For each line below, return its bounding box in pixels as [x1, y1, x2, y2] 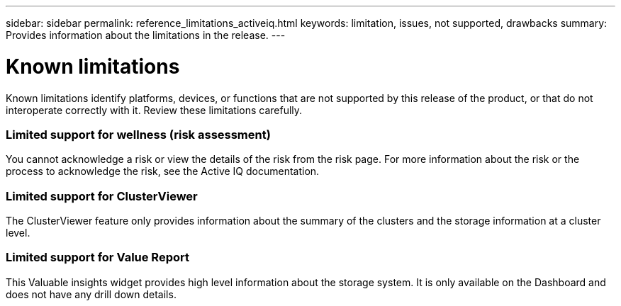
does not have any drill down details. [6, 288, 177, 300]
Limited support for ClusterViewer [6, 188, 198, 203]
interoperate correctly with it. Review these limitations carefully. [6, 103, 303, 116]
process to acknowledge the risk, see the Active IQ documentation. [6, 165, 320, 178]
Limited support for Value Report [6, 250, 189, 265]
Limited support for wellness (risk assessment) [6, 127, 271, 142]
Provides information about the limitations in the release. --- [6, 29, 286, 41]
